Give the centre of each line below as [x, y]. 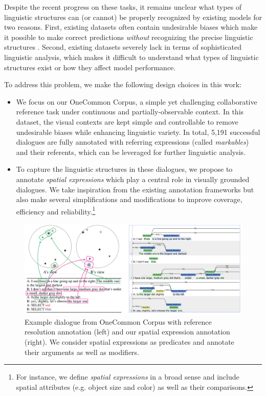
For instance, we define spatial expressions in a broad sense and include [128, 377]
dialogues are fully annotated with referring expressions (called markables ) [132, 142]
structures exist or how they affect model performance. [90, 67]
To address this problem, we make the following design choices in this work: [123, 84]
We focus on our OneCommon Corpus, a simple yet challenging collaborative [137, 101]
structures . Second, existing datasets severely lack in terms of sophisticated [123, 47]
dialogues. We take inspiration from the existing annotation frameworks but [135, 189]
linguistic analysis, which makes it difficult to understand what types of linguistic [131, 57]
